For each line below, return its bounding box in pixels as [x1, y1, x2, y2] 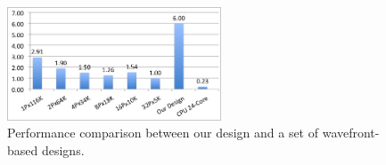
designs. [41, 141, 85, 160]
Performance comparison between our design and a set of [7, 123, 319, 142]
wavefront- [322, 123, 380, 142]
